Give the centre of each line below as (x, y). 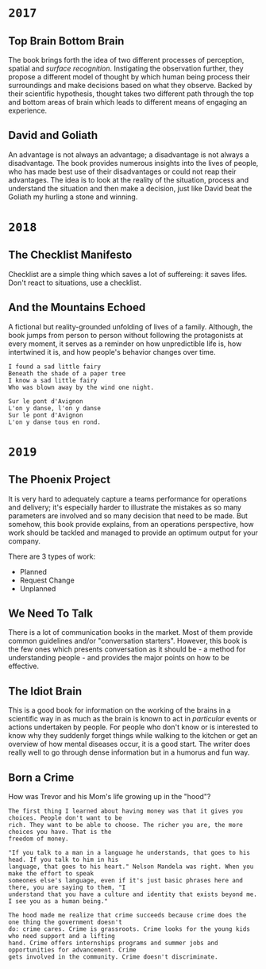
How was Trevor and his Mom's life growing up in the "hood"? (110, 797)
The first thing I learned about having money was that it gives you (126, 811)
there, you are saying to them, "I (67, 888)
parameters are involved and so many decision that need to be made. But (128, 515)
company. (25, 540)
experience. (28, 110)
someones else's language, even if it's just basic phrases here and (126, 881)
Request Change (47, 580)
